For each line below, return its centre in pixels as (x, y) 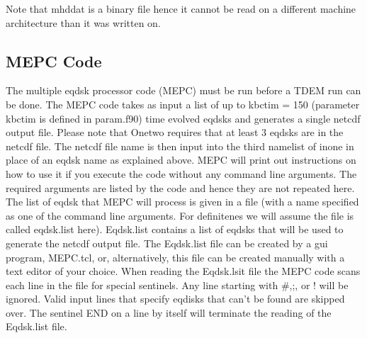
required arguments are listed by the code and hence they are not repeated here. (180, 187)
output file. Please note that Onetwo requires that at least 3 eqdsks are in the (175, 132)
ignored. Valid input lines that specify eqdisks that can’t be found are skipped (175, 299)
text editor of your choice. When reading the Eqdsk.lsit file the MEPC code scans (183, 271)
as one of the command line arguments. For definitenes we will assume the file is (180, 215)
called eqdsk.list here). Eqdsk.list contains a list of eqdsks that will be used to (175, 229)
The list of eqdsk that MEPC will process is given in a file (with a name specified (182, 202)
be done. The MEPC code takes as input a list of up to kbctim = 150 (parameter (183, 104)
